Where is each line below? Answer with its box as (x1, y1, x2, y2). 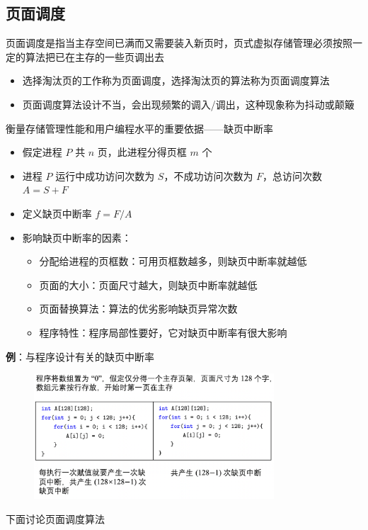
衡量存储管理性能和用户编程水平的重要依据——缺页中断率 (6, 120, 273, 135)
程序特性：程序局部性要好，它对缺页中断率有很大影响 (39, 325, 287, 339)
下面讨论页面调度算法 (6, 511, 105, 526)
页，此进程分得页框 (97, 145, 187, 159)
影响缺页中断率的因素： (22, 230, 132, 244)
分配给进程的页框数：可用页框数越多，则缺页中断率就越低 (39, 254, 307, 269)
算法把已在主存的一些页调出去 (25, 49, 164, 64)
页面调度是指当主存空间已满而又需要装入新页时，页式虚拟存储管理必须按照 (6, 35, 352, 50)
